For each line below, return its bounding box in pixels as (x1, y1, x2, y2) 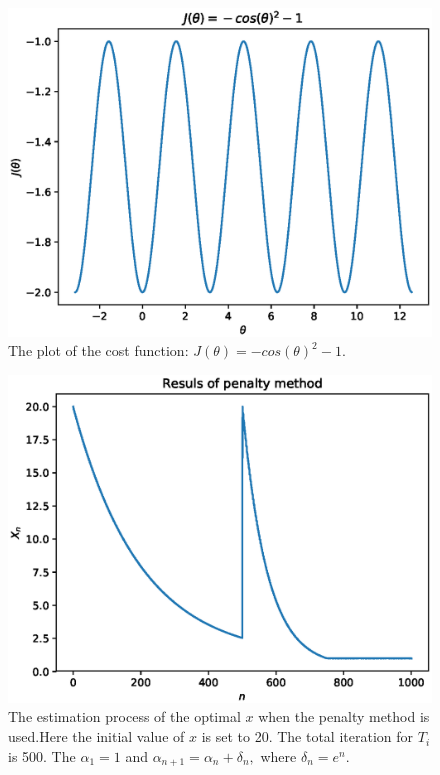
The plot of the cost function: (8, 340, 189, 361)
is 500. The (8, 745, 76, 766)
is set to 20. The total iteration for (201, 726, 414, 747)
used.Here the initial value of (8, 726, 185, 747)
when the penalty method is (258, 706, 430, 727)
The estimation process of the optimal (8, 706, 241, 727)
